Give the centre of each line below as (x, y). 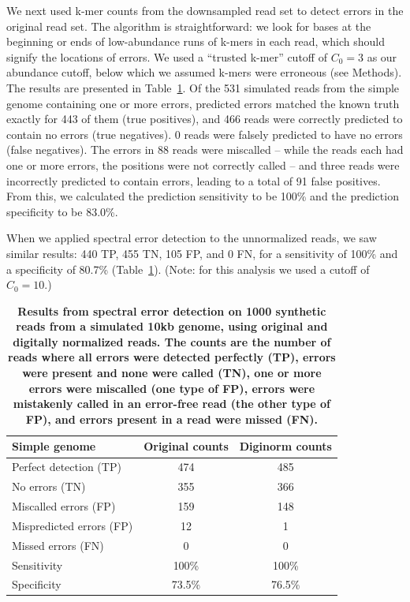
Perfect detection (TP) (67, 467)
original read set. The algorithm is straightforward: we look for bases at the (189, 26)
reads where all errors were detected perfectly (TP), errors (172, 357)
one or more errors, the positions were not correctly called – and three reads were (203, 165)
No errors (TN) (49, 486)
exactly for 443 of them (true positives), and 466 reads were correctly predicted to (205, 119)
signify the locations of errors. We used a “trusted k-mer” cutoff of (167, 56)
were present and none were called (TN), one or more (172, 373)
